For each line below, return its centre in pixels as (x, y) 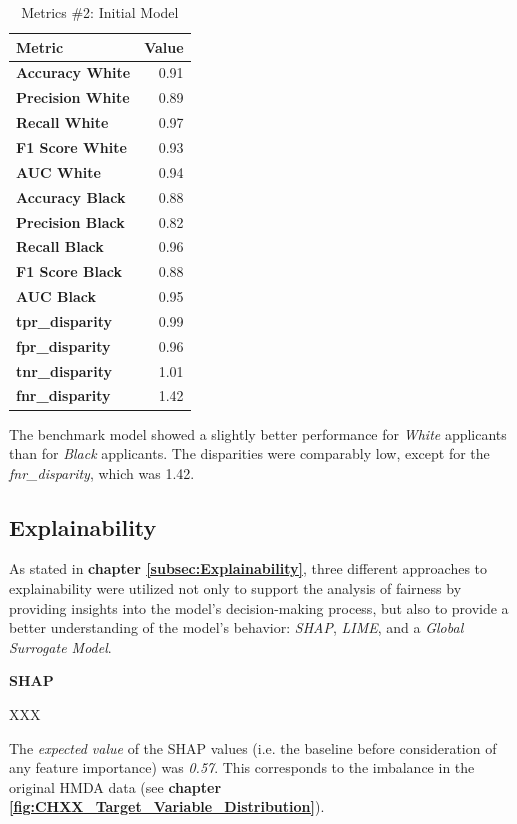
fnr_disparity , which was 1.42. (102, 472)
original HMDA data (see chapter (115, 786)
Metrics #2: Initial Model (100, 12)
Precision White (73, 97)
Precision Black (70, 221)
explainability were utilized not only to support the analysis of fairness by (235, 588)
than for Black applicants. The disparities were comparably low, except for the (249, 453)
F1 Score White (71, 146)
